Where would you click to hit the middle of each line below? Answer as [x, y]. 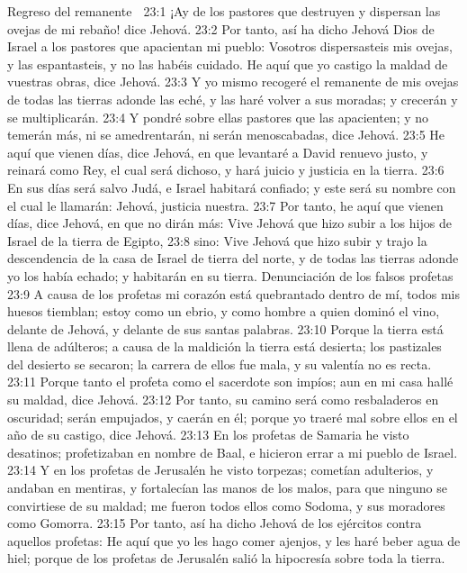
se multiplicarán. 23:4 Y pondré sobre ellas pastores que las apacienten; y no [218, 117]
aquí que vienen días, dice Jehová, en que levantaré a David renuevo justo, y [218, 152]
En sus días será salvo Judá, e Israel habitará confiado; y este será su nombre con [232, 187]
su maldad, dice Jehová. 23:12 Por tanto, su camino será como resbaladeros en [223, 400]
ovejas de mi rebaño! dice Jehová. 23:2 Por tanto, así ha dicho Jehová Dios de [221, 28]
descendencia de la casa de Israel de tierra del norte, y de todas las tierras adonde [233, 258]
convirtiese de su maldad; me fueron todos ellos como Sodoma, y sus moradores [226, 505]
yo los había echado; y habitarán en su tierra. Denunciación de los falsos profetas [230, 275]
